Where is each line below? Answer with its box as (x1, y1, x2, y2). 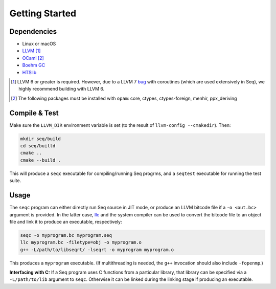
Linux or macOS (22, 41, 56, 47)
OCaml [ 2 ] (22, 55, 44, 61)
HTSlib (22, 69, 37, 75)
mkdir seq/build (20, 136, 61, 142)
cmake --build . (20, 157, 61, 163)
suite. (9, 177, 21, 184)
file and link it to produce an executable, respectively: (9, 218, 122, 225)
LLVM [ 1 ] (22, 48, 41, 54)
